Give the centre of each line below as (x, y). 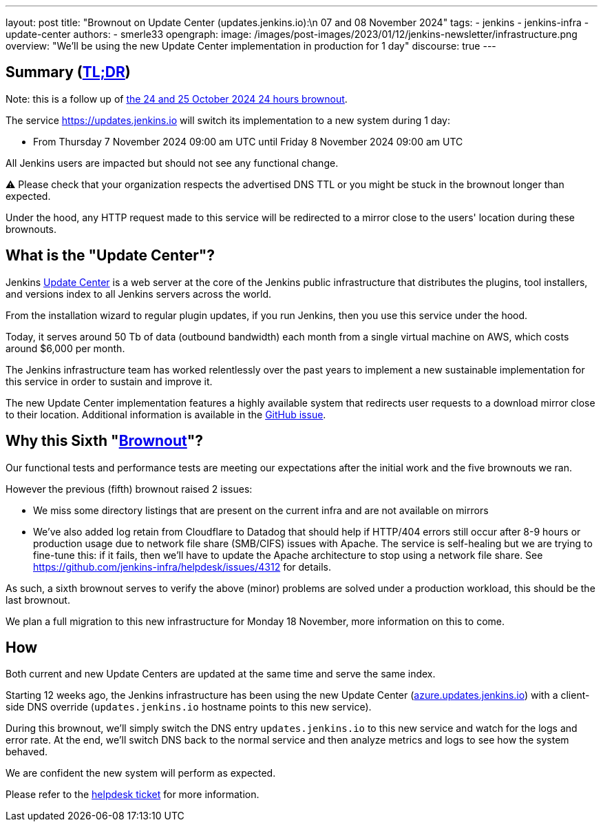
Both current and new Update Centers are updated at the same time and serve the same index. (221, 674)
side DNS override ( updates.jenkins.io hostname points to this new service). (189, 707)
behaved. (27, 752)
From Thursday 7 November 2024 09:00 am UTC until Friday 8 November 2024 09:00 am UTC (248, 141)
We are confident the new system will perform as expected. (141, 773)
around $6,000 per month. (65, 348)
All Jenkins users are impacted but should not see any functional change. (172, 163)
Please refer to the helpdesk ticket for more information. (133, 795)
